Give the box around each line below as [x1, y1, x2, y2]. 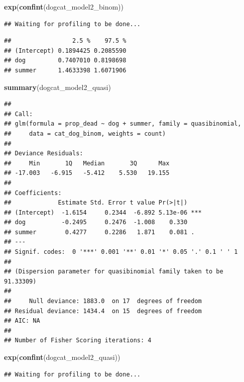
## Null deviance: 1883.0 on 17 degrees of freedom [4, 298, 202, 305]
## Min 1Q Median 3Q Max [4, 159, 170, 167]
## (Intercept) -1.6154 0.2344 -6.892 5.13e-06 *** [4, 209, 202, 216]
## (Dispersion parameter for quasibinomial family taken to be [4, 268, 223, 275]
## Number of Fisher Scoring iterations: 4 [4, 337, 152, 344]
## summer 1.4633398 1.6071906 [4, 66, 127, 74]
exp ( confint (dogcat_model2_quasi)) [4, 352, 120, 362]
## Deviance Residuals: [4, 150, 83, 157]
